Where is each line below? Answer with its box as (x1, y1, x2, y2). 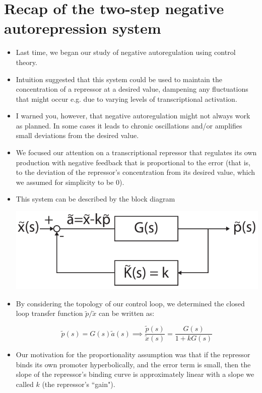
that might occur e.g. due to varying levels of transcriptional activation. (16, 93, 237, 104)
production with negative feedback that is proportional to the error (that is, (16, 157, 250, 167)
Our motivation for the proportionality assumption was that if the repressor (16, 349, 250, 360)
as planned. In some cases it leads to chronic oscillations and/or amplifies (16, 120, 242, 130)
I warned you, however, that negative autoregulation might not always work (16, 110, 250, 121)
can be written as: (98, 308, 155, 318)
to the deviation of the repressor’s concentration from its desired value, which (16, 167, 255, 177)
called (16, 378, 34, 389)
